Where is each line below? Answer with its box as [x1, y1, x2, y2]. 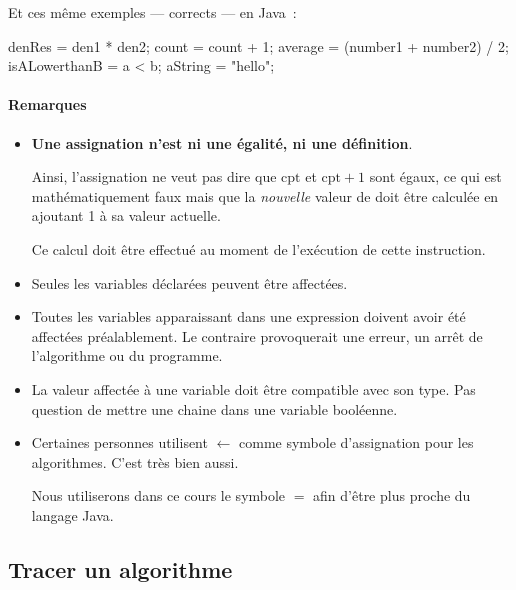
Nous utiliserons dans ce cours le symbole [31, 485, 286, 506]
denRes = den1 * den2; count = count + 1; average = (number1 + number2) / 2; [8, 35, 509, 56]
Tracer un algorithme [8, 553, 233, 584]
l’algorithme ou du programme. [31, 345, 223, 366]
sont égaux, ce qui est [369, 166, 502, 187]
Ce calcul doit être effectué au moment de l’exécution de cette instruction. [31, 238, 486, 259]
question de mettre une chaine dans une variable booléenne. [31, 398, 398, 419]
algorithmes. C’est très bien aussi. [31, 451, 239, 472]
